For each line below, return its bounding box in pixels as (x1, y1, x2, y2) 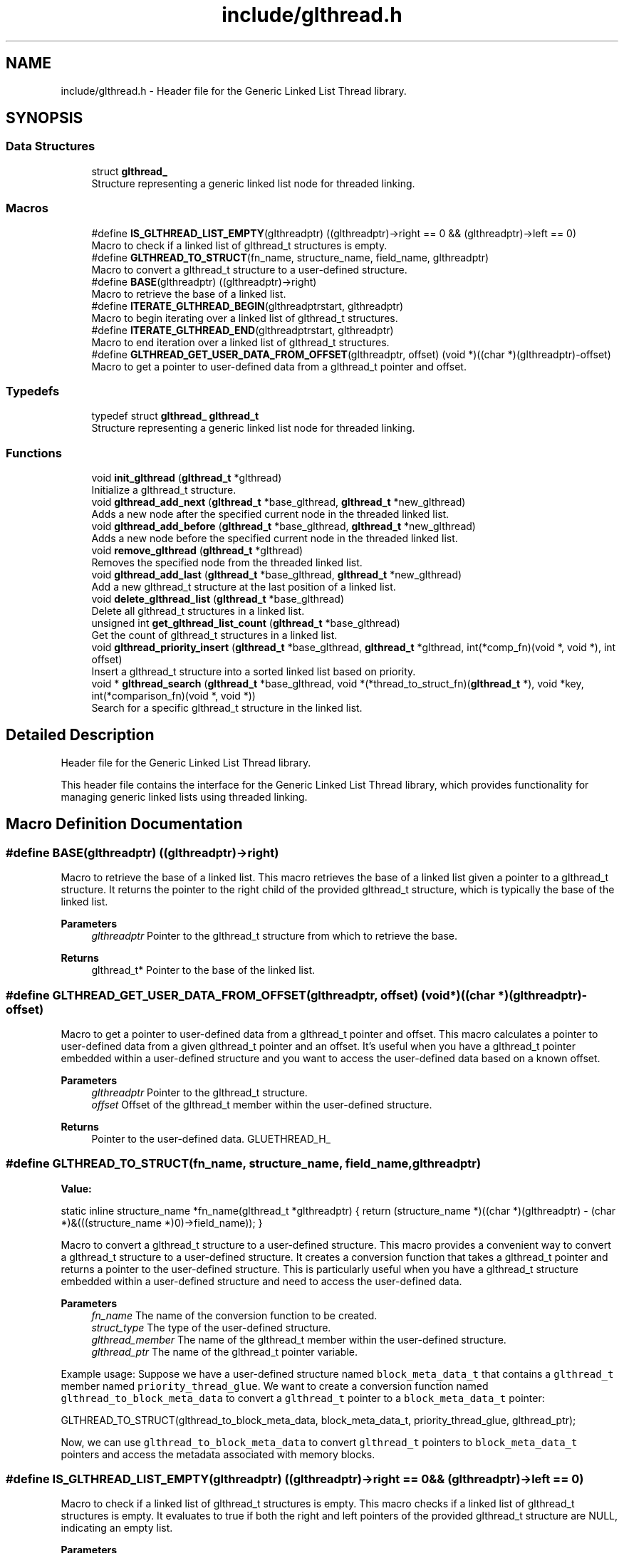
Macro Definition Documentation (6, 815, 243, 833)
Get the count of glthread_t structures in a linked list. (91, 629, 338, 642)
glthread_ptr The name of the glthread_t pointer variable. (91, 1345, 358, 1358)
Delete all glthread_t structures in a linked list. (91, 605, 305, 618)
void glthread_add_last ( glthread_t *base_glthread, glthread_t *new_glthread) (91, 568, 462, 581)
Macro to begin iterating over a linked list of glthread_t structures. (91, 311, 398, 324)
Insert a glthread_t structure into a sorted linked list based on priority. (91, 665, 416, 678)
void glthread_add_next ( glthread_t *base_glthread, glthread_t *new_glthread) (91, 496, 466, 509)
